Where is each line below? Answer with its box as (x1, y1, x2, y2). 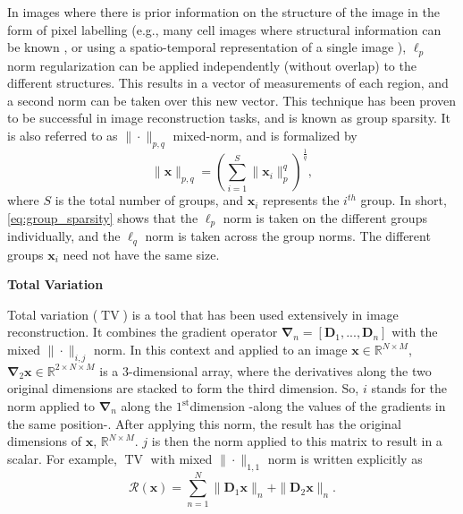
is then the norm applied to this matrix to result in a (151, 432, 442, 450)
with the (391, 322, 438, 341)
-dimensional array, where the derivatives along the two (129, 361, 432, 380)
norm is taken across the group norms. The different (145, 227, 431, 245)
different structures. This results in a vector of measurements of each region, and (7, 73, 449, 92)
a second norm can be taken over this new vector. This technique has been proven (7, 90, 457, 109)
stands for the (371, 379, 448, 398)
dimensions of (7, 432, 81, 450)
